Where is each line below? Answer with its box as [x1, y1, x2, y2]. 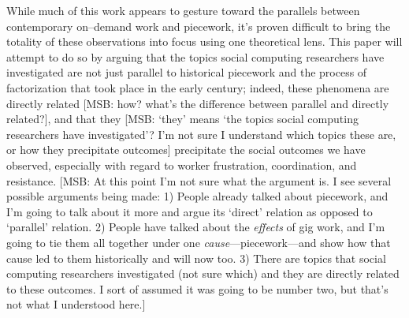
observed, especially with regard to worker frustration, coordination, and [6, 156, 357, 173]
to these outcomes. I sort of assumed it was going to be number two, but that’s [6, 280, 389, 297]
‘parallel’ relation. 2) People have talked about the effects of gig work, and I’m [6, 219, 385, 235]
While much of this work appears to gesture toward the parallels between [6, 2, 360, 18]
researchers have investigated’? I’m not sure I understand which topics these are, [6, 125, 396, 142]
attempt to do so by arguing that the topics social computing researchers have [6, 48, 385, 65]
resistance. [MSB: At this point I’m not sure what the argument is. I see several [6, 172, 392, 189]
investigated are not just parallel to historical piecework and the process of [6, 64, 367, 80]
